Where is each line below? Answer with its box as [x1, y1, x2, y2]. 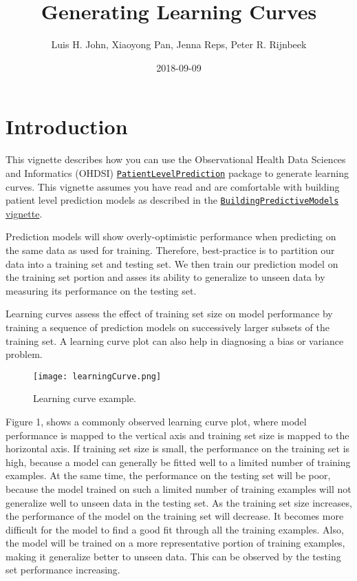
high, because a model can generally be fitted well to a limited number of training [6, 454, 351, 469]
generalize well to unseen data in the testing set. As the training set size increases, [6, 495, 352, 509]
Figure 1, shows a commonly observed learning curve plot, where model [6, 414, 307, 428]
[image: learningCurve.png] [33, 371, 162, 381]
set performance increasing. [6, 562, 120, 577]
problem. [6, 347, 43, 361]
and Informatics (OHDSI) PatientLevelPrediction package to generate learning [6, 165, 349, 180]
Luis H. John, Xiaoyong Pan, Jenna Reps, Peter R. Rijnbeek [51, 37, 307, 52]
